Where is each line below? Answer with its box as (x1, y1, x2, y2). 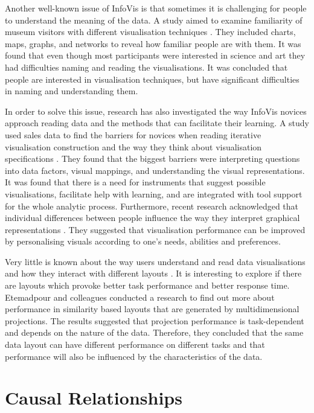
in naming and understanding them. (5, 85, 138, 97)
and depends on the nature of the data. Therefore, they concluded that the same (5, 326, 304, 339)
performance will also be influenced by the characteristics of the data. (5, 350, 263, 362)
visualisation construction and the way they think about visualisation (5, 140, 262, 153)
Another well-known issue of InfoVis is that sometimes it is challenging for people (5, 2, 307, 14)
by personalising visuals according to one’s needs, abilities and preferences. (5, 235, 281, 248)
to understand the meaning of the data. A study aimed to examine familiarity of (5, 13, 303, 26)
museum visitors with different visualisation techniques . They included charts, (5, 25, 296, 38)
